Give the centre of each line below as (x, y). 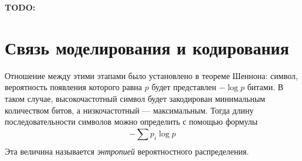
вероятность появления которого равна (74, 87)
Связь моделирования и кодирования (147, 47)
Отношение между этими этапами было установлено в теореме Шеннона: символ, (151, 75)
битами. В (265, 87)
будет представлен (184, 87)
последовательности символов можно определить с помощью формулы (131, 121)
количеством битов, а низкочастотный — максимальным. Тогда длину (129, 110)
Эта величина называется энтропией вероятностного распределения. (127, 151)
